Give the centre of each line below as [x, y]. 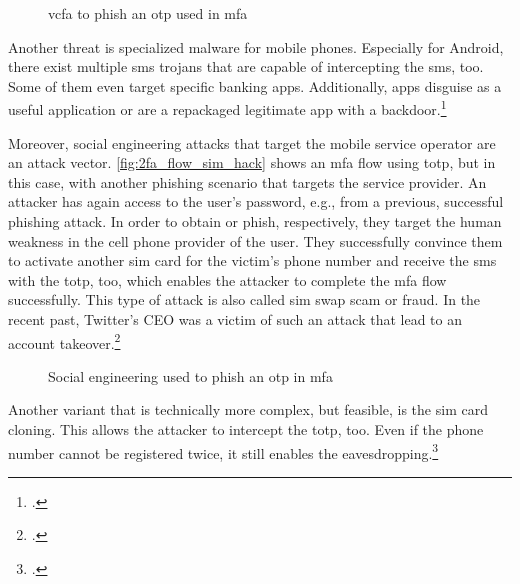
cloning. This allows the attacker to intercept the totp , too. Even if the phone [246, 429]
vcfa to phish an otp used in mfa [148, 13]
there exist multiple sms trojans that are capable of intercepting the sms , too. [246, 66]
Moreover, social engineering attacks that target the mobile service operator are [252, 142]
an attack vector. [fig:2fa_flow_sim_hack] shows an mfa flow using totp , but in [252, 162]
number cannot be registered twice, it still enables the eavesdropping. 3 [223, 451]
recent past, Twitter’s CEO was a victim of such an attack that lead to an [235, 318]
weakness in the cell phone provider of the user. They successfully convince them [255, 240]
